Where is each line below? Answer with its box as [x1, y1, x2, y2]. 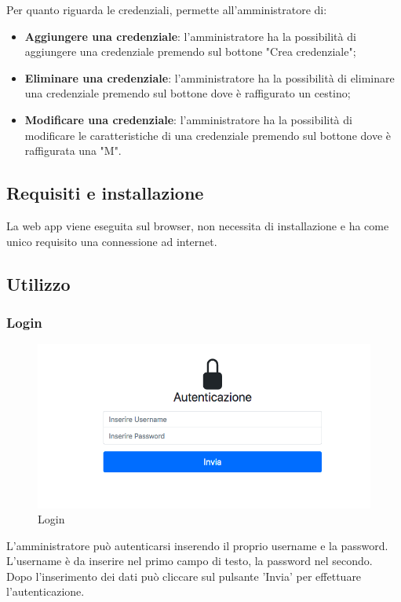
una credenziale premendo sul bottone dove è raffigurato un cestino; [24, 85, 351, 101]
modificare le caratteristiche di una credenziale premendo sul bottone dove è [24, 127, 392, 143]
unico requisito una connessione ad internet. [6, 233, 217, 249]
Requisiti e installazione [6, 181, 204, 205]
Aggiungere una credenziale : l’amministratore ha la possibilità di [24, 28, 356, 44]
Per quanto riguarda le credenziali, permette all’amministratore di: [6, 2, 327, 17]
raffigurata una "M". [24, 142, 122, 159]
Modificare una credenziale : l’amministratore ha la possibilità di [24, 111, 352, 127]
